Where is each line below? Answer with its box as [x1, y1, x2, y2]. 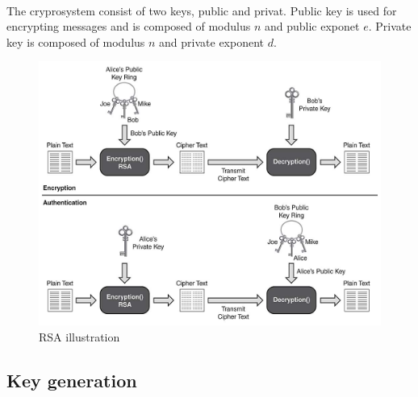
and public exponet [264, 18, 360, 35]
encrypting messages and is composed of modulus [6, 18, 251, 35]
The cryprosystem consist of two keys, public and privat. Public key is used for [6, 2, 397, 19]
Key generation [6, 367, 137, 392]
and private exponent [159, 33, 265, 50]
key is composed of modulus [6, 33, 145, 50]
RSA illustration [39, 328, 120, 345]
